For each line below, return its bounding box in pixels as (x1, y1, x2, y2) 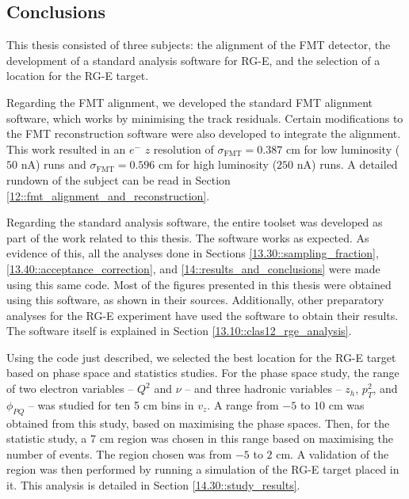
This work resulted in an (6, 140, 126, 157)
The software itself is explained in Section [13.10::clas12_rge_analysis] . (6, 322, 352, 339)
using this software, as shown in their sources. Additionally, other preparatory (6, 291, 384, 308)
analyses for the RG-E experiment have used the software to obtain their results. (6, 307, 399, 323)
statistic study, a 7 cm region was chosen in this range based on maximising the (6, 430, 393, 447)
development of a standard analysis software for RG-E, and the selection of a (6, 51, 380, 68)
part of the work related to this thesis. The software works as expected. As (6, 229, 369, 246)
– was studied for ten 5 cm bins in (28, 396, 194, 413)
